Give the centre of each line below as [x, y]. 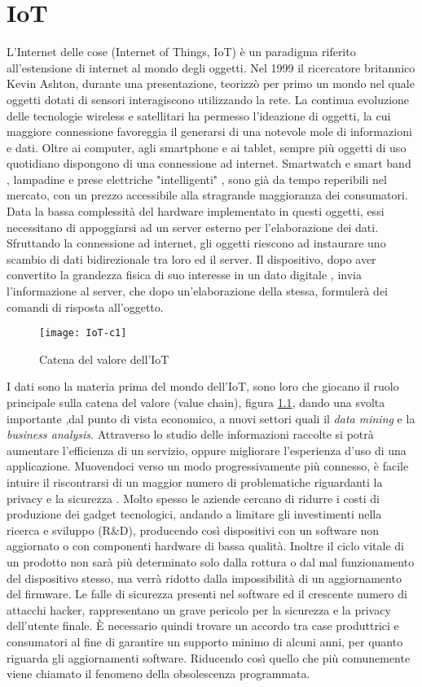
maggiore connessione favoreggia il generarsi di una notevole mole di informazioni [209, 131]
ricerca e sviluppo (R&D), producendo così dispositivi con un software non [193, 529]
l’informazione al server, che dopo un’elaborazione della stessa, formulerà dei [197, 291]
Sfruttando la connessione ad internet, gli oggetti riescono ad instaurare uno [196, 243]
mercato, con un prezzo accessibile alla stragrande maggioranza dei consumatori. [207, 195]
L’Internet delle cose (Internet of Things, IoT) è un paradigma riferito [181, 52]
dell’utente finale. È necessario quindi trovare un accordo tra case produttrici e [203, 626]
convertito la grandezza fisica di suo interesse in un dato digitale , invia [184, 275]
